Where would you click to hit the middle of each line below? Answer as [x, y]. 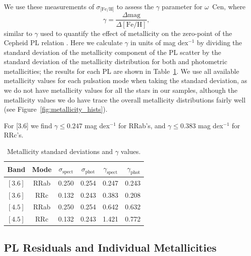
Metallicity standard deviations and [60, 151]
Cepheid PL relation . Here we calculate [63, 43]
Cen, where [229, 6]
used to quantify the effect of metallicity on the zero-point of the [136, 33]
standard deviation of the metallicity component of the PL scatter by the [113, 52]
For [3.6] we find [28, 125]
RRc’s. [14, 135]
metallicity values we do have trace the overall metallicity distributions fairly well [125, 99]
